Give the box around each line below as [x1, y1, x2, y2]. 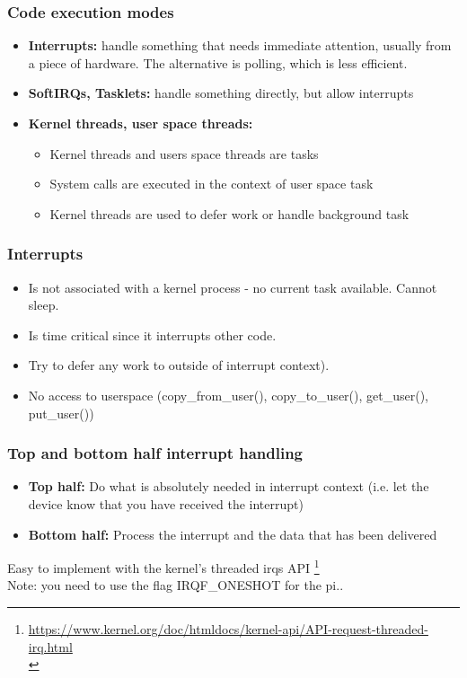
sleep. [28, 295, 59, 314]
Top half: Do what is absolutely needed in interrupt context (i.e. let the [28, 477, 429, 496]
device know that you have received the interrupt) [28, 494, 304, 513]
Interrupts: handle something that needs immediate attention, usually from [28, 36, 452, 55]
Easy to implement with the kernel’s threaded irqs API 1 [7, 556, 320, 577]
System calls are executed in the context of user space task [49, 174, 374, 193]
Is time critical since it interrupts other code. [28, 325, 277, 344]
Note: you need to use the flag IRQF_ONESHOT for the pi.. [7, 576, 344, 594]
